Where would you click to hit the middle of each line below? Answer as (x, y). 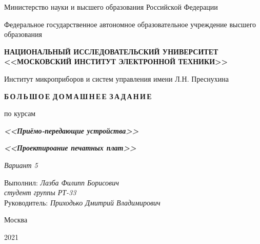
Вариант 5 (21, 165)
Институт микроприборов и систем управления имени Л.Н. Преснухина (116, 78)
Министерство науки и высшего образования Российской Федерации (111, 7)
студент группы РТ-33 (40, 192)
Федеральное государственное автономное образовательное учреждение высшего (130, 24)
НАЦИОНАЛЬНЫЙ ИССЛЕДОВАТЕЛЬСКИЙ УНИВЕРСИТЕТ (111, 51)
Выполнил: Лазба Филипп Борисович (62, 182)
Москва (16, 220)
